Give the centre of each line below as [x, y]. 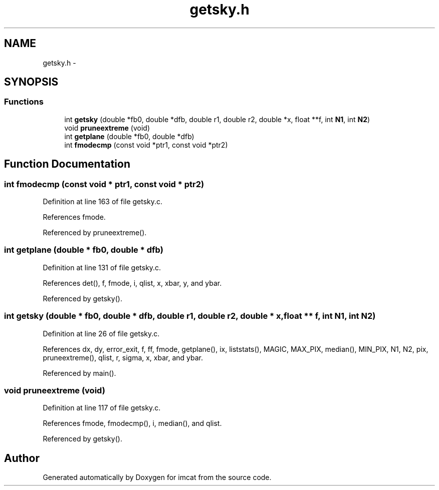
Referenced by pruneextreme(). [95, 233]
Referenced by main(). [79, 373]
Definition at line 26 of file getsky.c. [101, 333]
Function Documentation [67, 164]
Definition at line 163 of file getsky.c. [103, 202]
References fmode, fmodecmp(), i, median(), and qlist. [132, 423]
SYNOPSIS [31, 82]
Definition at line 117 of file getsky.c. [102, 408]
